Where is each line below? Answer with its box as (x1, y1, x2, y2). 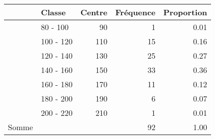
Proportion (163, 6, 208, 18)
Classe (41, 6, 66, 18)
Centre (80, 6, 108, 18)
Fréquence (115, 6, 156, 18)
